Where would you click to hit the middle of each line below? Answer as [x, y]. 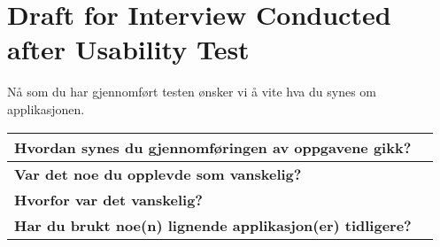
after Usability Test [128, 49]
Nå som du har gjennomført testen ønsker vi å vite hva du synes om [192, 92]
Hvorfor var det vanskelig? [109, 199]
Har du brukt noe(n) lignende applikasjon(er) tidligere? [213, 225]
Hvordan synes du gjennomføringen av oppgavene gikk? [213, 147]
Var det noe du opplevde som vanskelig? [158, 174]
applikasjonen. [46, 108]
